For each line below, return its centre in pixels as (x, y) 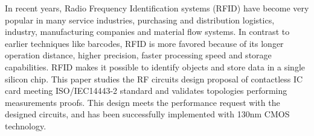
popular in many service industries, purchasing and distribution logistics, (140, 20)
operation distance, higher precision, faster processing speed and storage (138, 55)
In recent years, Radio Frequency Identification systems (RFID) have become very (157, 8)
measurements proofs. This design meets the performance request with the (143, 102)
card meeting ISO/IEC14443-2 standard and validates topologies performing (146, 91)
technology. (26, 125)
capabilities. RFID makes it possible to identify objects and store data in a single (155, 66)
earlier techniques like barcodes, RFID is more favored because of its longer (144, 43)
